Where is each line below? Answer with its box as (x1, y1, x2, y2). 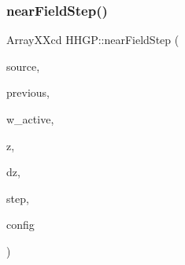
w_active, (6, 111, 54, 127)
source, (6, 57, 40, 74)
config (6, 216, 35, 233)
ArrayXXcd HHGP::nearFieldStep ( (6, 31, 179, 48)
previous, (6, 84, 50, 101)
